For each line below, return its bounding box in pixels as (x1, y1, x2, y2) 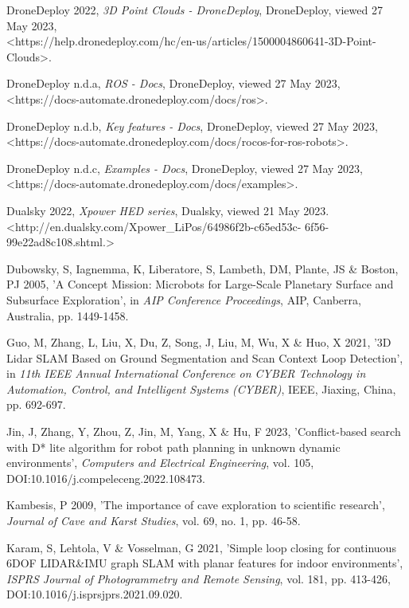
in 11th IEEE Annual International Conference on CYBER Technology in (6, 365, 366, 382)
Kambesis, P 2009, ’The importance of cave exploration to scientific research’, (6, 496, 385, 513)
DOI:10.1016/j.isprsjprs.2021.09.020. (6, 586, 183, 602)
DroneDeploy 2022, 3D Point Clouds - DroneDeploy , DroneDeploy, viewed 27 (6, 2, 383, 18)
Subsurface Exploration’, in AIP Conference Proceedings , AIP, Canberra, (6, 291, 361, 308)
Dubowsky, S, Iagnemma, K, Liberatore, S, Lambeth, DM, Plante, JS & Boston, (6, 260, 399, 277)
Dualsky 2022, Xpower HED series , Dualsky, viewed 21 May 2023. (6, 202, 329, 218)
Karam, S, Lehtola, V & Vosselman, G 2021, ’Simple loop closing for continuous (6, 539, 396, 555)
